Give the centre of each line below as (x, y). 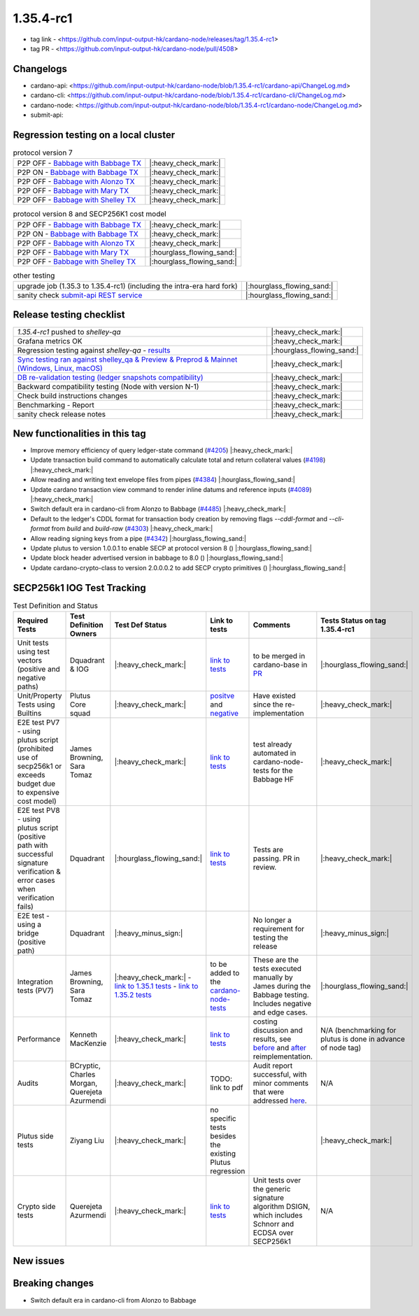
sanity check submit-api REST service (80, 295)
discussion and (278, 1031)
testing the (270, 938)
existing (223, 1154)
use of (28, 758)
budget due (36, 784)
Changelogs (40, 69)
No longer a (272, 920)
